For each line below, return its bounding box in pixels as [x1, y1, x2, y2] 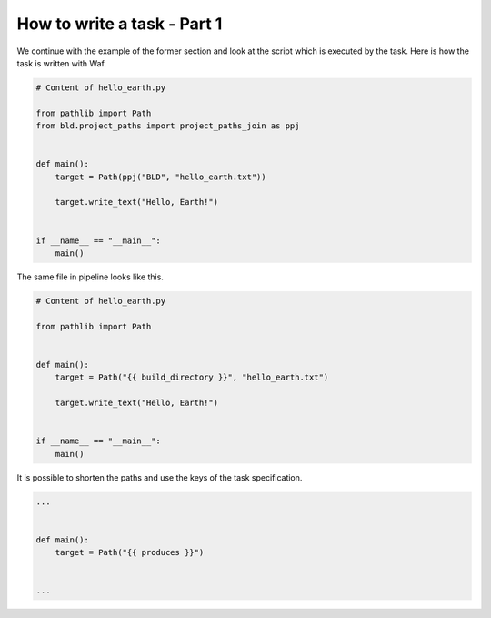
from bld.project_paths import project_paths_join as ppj [35, 121, 300, 131]
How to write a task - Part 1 [16, 14, 223, 34]
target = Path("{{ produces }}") [55, 547, 205, 558]
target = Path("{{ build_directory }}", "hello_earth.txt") [55, 372, 329, 382]
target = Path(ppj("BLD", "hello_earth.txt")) [55, 171, 267, 182]
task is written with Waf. [16, 57, 106, 68]
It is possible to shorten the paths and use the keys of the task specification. [16, 471, 303, 482]
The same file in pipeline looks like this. [16, 271, 164, 282]
